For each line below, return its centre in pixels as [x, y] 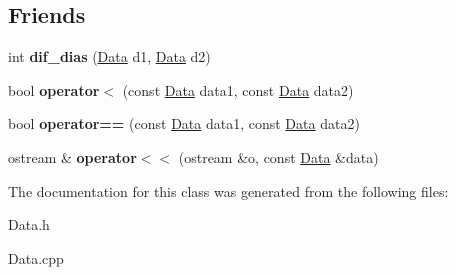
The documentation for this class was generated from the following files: [228, 190]
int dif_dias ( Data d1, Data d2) [109, 56]
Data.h [29, 224]
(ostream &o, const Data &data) [278, 156]
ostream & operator [72, 156]
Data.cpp [36, 257]
